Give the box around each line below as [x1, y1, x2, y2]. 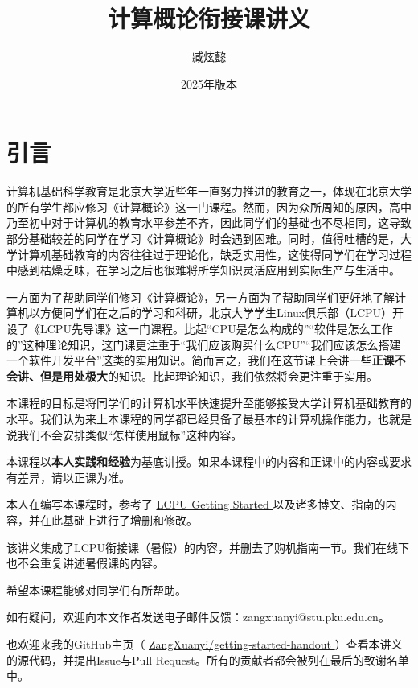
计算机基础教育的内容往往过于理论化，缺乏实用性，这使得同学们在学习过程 [17, 245, 412, 262]
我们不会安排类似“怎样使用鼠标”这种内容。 [17, 426, 243, 443]
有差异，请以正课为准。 [6, 468, 130, 485]
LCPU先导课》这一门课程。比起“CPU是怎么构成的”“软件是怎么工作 [39, 320, 393, 336]
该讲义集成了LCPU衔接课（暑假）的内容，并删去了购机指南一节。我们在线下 [6, 538, 409, 555]
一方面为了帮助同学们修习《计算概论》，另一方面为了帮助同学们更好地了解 [6, 288, 395, 305]
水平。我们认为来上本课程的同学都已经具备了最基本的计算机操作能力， [6, 410, 378, 426]
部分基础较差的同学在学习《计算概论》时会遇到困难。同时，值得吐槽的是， [6, 230, 400, 247]
